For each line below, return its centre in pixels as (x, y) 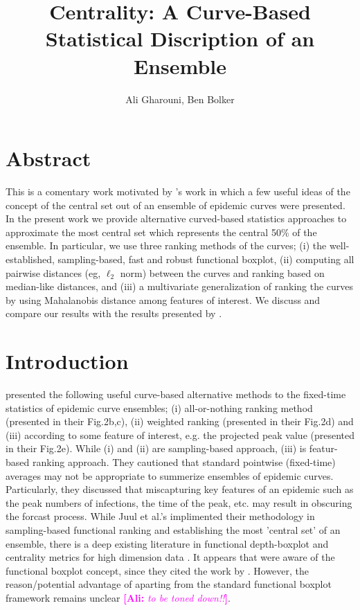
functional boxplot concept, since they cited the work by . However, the (157, 570)
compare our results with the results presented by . (114, 313)
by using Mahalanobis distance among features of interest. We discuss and (163, 299)
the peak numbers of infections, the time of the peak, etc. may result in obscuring (179, 502)
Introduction (67, 361)
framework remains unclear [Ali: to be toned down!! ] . (118, 598)
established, (30, 259)
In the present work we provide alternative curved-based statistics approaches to (176, 218)
